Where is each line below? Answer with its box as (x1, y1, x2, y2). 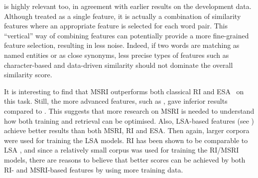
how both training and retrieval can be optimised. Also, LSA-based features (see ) (4, 115, 255, 126)
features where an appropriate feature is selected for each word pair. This (4, 20, 228, 31)
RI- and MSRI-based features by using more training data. (4, 164, 183, 175)
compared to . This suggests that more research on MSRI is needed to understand (4, 105, 255, 116)
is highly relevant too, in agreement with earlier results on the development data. (4, 1, 252, 11)
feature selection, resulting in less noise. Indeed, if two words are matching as (4, 40, 240, 50)
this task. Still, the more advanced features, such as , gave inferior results (4, 96, 228, 106)
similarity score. (4, 69, 52, 80)
